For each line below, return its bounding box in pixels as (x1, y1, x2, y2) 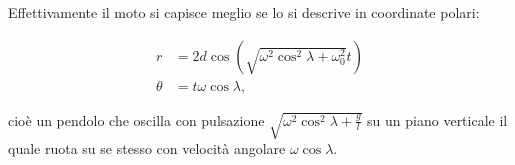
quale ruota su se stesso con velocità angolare (8, 138, 286, 159)
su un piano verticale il (367, 109, 508, 130)
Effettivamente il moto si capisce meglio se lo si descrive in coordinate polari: (8, 2, 480, 22)
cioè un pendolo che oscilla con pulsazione (8, 109, 265, 130)
